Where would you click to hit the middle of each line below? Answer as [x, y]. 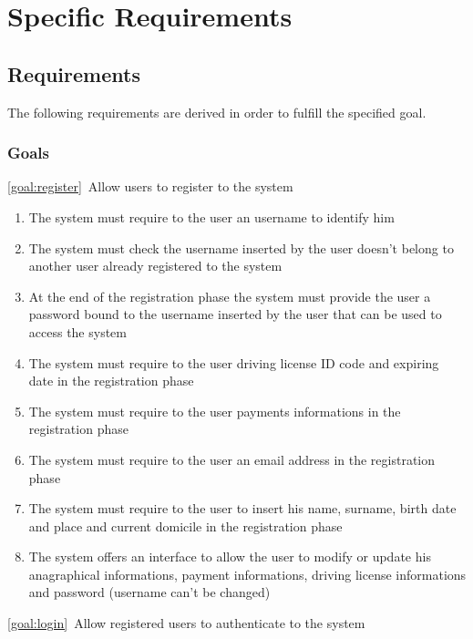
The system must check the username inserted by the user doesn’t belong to [241, 247]
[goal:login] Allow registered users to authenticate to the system [186, 623]
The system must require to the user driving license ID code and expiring [234, 362]
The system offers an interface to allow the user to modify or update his [230, 557]
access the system [77, 331]
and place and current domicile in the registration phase [185, 526]
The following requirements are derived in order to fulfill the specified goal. [217, 112]
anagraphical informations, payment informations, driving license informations [247, 574]
